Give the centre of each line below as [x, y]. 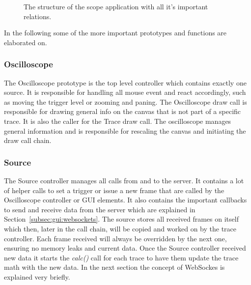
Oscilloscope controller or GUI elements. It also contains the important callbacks [125, 200]
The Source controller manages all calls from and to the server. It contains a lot [124, 180]
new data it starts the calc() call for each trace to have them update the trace [121, 257]
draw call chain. [28, 140]
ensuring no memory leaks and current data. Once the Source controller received [125, 248]
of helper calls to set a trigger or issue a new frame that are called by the [114, 190]
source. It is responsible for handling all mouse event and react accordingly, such [125, 92]
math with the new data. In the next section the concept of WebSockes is [114, 267]
